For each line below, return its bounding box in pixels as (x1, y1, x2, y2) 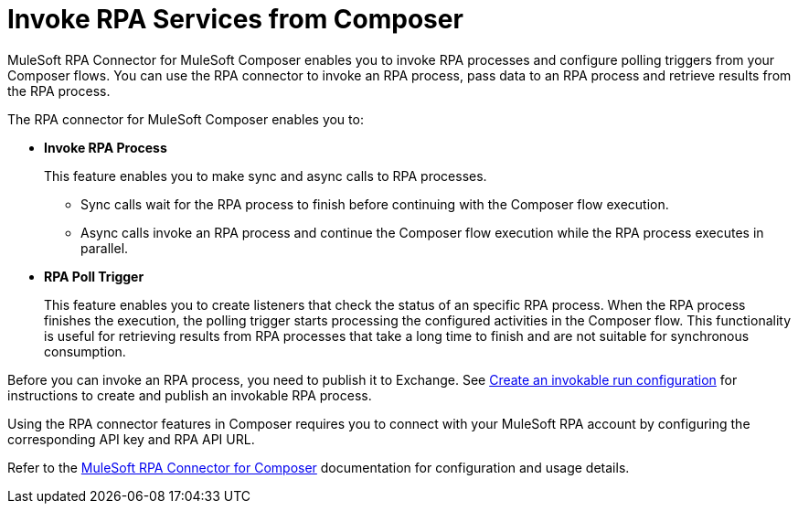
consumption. (44, 343, 126, 359)
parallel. (80, 240, 129, 256)
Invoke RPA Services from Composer (7, 4, 463, 35)
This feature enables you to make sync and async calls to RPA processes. (44, 167, 487, 184)
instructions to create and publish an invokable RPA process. (7, 387, 372, 403)
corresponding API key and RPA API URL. (7, 431, 255, 447)
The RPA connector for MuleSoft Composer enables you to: (7, 111, 364, 127)
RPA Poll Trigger (44, 268, 144, 284)
